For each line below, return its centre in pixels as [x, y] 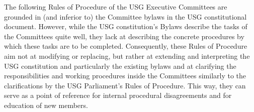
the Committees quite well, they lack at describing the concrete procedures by [124, 36]
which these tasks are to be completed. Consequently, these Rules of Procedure [126, 46]
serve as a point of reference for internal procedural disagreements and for [118, 95]
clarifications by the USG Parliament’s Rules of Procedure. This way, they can [125, 85]
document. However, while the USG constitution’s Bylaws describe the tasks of [126, 26]
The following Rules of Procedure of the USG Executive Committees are [116, 7]
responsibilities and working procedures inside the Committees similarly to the [125, 76]
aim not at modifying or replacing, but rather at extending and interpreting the [127, 55]
